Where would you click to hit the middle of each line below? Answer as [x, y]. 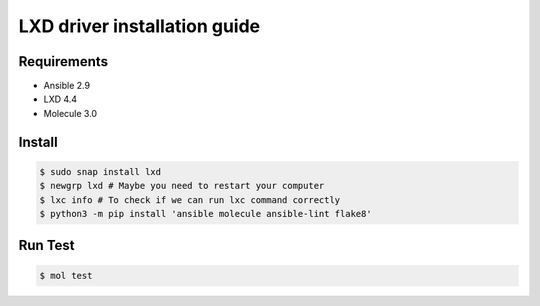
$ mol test [66, 275]
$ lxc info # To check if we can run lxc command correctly [190, 199]
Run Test [46, 245]
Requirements [63, 61]
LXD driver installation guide [139, 26]
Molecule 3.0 [70, 113]
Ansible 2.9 [66, 86]
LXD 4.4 [60, 99]
